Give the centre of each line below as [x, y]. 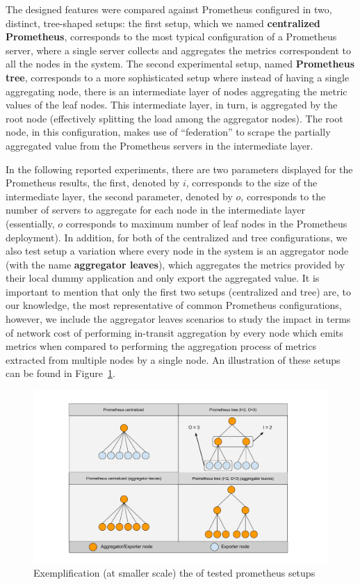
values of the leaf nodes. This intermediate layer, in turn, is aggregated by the [172, 105]
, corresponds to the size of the [252, 183]
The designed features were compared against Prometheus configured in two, [169, 9]
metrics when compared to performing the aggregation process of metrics [161, 346]
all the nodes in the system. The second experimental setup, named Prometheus [180, 64]
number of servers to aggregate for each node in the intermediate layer [155, 210]
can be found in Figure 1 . [60, 373]
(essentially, [30, 223]
